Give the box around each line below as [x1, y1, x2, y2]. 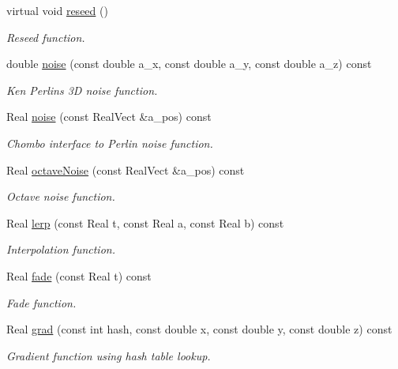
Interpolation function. [6, 241, 115, 258]
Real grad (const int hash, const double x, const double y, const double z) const [6, 321, 392, 337]
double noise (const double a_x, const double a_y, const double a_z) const [6, 55, 372, 72]
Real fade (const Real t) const [6, 267, 152, 284]
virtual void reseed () [6, 2, 108, 18]
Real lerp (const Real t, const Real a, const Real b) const [6, 214, 284, 231]
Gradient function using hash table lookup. [6, 347, 211, 363]
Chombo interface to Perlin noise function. [6, 134, 213, 151]
